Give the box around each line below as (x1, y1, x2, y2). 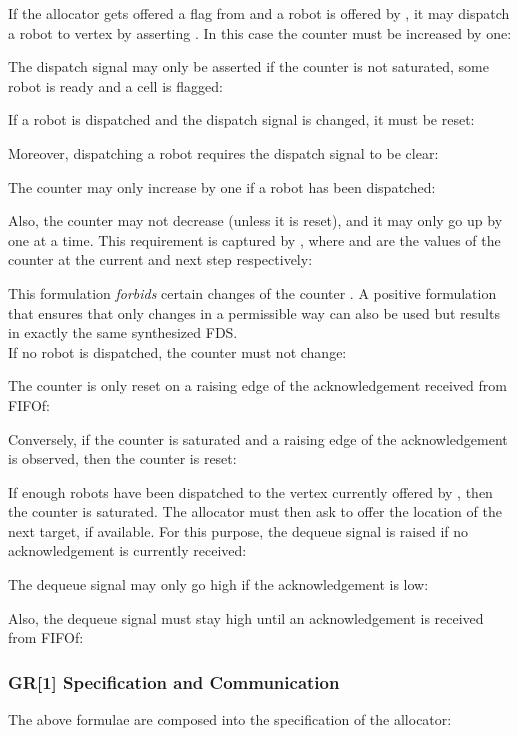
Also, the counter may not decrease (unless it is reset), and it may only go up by (8, 210, 503, 231)
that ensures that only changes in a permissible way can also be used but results (8, 302, 500, 323)
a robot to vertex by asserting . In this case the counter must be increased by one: (8, 22, 512, 43)
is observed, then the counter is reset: (8, 448, 237, 469)
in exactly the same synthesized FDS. (8, 322, 238, 343)
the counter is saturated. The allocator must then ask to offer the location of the (8, 501, 502, 522)
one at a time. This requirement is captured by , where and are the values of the (8, 229, 501, 250)
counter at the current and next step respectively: (8, 249, 313, 270)
